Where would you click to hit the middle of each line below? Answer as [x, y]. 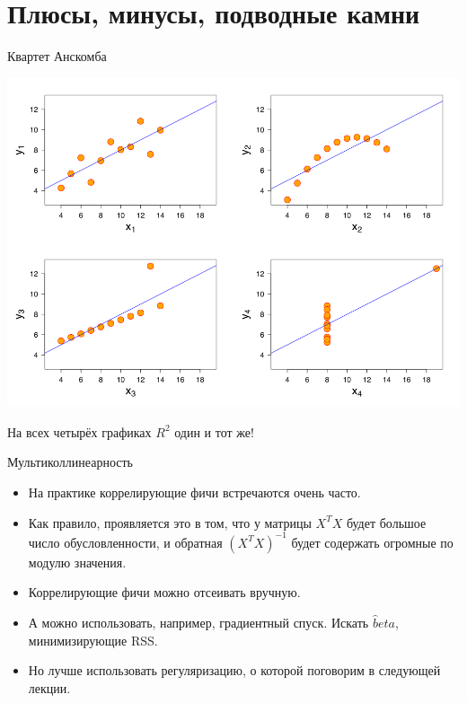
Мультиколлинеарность [70, 462]
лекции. [49, 687]
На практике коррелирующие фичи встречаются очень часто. [194, 492]
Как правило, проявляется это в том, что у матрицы [170, 522]
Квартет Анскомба [57, 56]
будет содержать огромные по [372, 542]
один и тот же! [214, 431]
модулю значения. [77, 562]
